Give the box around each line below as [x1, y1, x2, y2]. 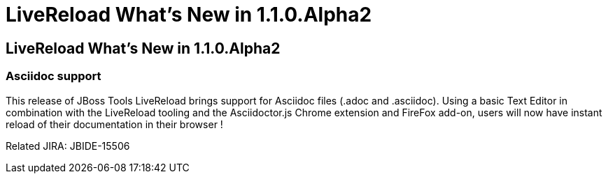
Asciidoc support [6, 69, 101, 84]
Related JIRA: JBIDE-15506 [6, 139, 130, 152]
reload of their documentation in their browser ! [6, 118, 223, 130]
